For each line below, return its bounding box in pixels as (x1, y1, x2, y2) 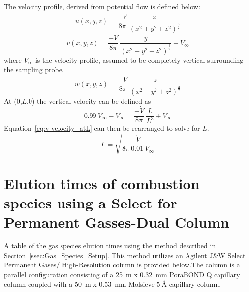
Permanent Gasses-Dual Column (4, 212, 229, 232)
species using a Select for (4, 192, 177, 212)
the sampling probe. (4, 64, 64, 75)
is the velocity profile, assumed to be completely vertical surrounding (35, 55, 244, 65)
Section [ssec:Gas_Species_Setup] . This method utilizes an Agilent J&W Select (4, 250, 246, 260)
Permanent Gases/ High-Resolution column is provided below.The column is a (4, 260, 240, 270)
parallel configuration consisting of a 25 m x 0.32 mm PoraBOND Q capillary (4, 269, 240, 279)
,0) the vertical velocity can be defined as (27, 96, 151, 106)
